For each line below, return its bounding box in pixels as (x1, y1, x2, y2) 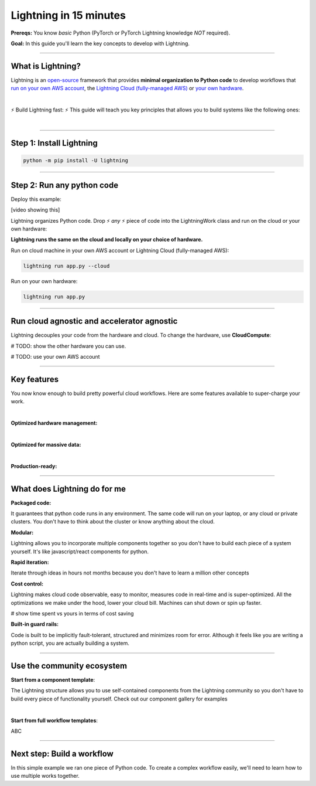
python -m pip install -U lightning (23, 157, 129, 164)
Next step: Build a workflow (11, 748, 114, 758)
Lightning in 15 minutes (11, 9, 126, 22)
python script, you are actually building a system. (11, 639, 130, 647)
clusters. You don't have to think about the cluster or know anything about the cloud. (11, 518, 215, 525)
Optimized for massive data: (11, 441, 81, 448)
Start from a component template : (11, 676, 95, 683)
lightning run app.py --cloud (23, 263, 110, 269)
